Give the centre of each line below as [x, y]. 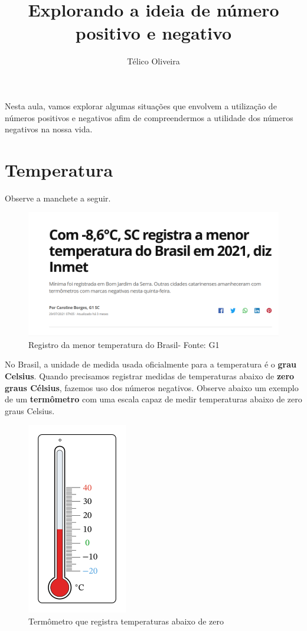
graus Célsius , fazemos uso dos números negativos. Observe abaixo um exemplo [152, 387]
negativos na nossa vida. [49, 129]
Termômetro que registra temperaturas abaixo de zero [126, 621]
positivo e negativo [153, 33]
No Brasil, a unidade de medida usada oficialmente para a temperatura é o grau [151, 364]
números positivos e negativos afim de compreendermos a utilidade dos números [149, 117]
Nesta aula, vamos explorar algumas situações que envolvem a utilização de [141, 105]
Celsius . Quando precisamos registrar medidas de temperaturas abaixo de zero [150, 376]
